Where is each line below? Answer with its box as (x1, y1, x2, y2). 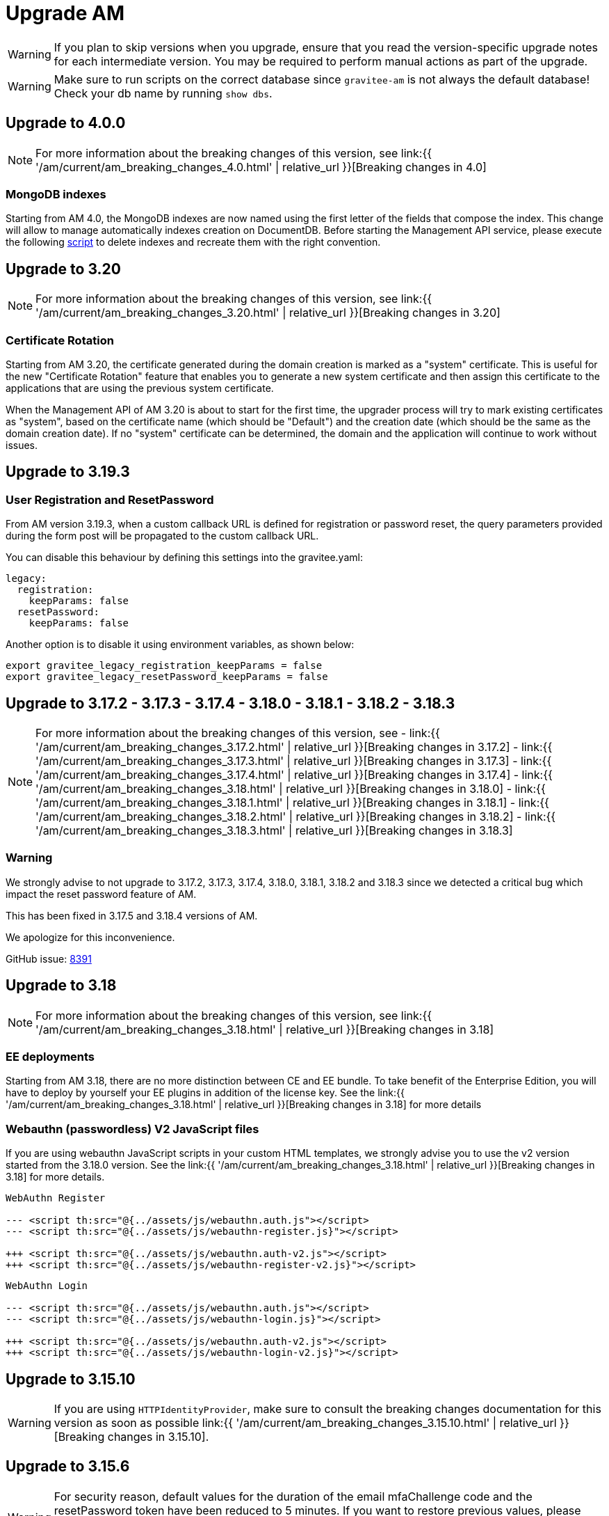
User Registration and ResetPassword (6, 492, 214, 507)
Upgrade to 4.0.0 (6, 114, 126, 132)
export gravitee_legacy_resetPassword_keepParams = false (6, 671, 328, 683)
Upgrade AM (6, 1, 125, 25)
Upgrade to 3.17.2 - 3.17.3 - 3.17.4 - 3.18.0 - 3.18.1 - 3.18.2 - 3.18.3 (6, 694, 455, 712)
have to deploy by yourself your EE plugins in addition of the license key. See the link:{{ (6, 1087, 405, 1099)
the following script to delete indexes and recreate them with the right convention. (6, 236, 381, 248)
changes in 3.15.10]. (107, 1429, 209, 1444)
